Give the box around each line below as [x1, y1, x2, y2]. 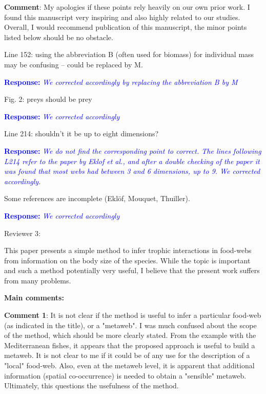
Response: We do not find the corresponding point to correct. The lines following [4, 145, 261, 156]
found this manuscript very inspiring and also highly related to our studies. [4, 11, 240, 22]
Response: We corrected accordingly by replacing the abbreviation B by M [4, 76, 238, 87]
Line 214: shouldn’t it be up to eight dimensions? [4, 128, 159, 139]
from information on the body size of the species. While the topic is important [4, 255, 251, 265]
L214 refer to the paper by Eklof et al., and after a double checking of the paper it [4, 155, 260, 166]
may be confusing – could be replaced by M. [4, 59, 143, 69]
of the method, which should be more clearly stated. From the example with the [4, 330, 256, 341]
